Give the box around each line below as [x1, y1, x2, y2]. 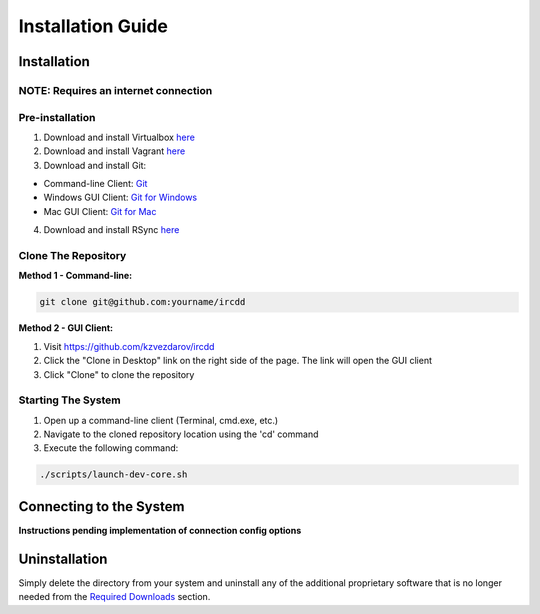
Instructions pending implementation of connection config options [18, 524, 302, 536]
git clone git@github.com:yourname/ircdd [39, 296, 246, 308]
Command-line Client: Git [43, 178, 148, 190]
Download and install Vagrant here [43, 145, 186, 157]
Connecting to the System [18, 498, 185, 515]
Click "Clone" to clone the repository [43, 368, 195, 380]
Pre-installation [18, 110, 96, 124]
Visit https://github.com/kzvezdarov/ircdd [43, 340, 215, 352]
